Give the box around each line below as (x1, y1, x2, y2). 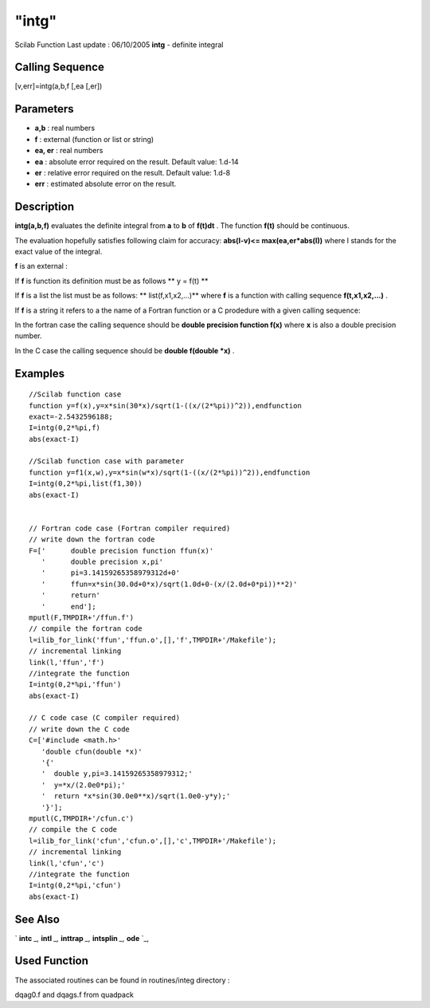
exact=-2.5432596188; (29, 411, 113, 421)
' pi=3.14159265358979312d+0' (41, 569, 181, 577)
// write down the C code (29, 724, 131, 734)
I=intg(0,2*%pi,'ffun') (29, 680, 122, 689)
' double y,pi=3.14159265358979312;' (41, 770, 193, 778)
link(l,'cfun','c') (29, 858, 105, 868)
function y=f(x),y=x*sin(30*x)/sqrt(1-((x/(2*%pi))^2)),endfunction (29, 401, 302, 410)
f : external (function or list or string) (34, 134, 154, 144)
